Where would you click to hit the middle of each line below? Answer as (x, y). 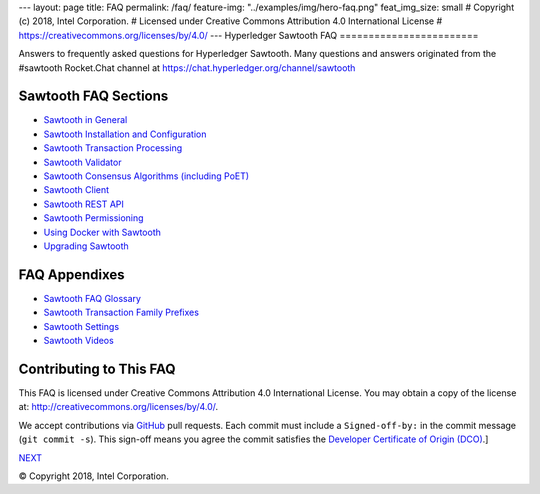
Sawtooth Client (76, 190)
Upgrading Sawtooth (86, 246)
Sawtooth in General (85, 120)
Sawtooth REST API (84, 204)
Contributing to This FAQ (97, 368)
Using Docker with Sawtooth (102, 232)
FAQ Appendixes (71, 274)
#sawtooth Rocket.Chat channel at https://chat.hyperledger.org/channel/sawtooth (187, 67)
